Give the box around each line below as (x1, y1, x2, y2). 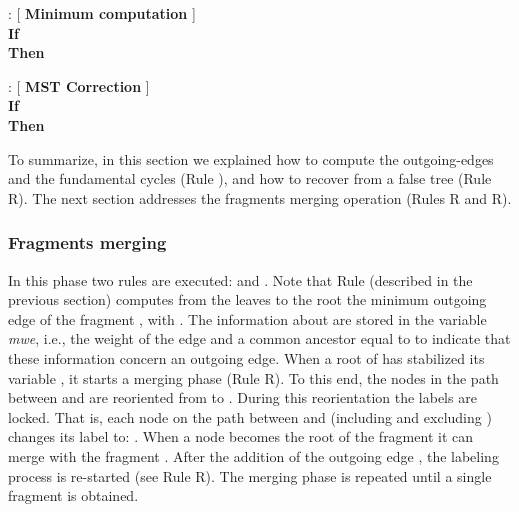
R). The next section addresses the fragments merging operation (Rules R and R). (8, 187, 512, 208)
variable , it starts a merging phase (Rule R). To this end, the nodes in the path (8, 367, 499, 388)
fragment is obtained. (8, 485, 139, 506)
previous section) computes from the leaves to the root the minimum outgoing (8, 289, 487, 310)
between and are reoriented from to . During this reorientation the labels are (8, 387, 477, 408)
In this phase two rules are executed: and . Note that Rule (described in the (8, 269, 473, 290)
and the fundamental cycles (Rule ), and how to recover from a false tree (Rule (8, 168, 492, 189)
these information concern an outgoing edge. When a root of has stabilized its (8, 347, 485, 368)
